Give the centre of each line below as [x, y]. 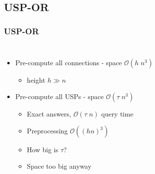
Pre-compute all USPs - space [59, 96]
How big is [43, 150]
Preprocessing [47, 131]
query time [117, 113]
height [36, 80]
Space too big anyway [59, 166]
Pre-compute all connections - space [69, 62]
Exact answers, [49, 113]
